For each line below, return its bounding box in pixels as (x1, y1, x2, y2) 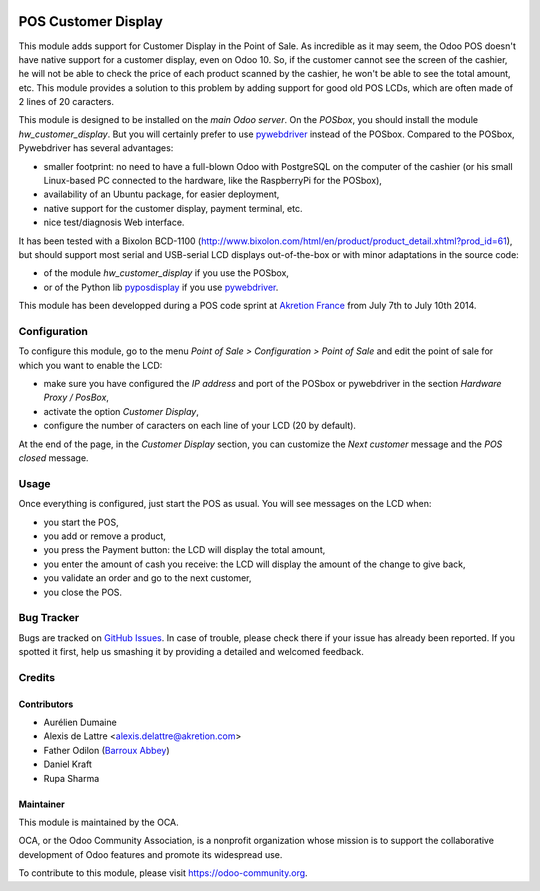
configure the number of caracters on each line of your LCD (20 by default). (43, 420, 357, 432)
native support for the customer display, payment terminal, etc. (43, 202, 304, 214)
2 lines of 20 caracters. (18, 96, 115, 108)
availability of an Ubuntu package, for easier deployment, (43, 188, 280, 200)
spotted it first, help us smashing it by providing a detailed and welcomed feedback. (18, 646, 364, 658)
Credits (18, 670, 55, 684)
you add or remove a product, (43, 530, 167, 542)
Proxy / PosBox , (43, 391, 110, 404)
